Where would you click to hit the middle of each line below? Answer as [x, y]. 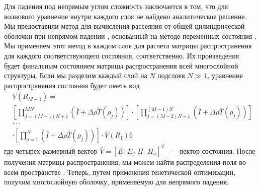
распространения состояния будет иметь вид [72, 85]
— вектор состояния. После [213, 150]
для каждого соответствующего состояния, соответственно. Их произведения [122, 55]
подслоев [171, 75]
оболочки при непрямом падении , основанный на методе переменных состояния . [130, 36]
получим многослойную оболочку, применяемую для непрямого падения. [116, 182]
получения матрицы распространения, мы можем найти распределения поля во [125, 162]
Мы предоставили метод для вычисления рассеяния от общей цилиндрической [124, 26]
